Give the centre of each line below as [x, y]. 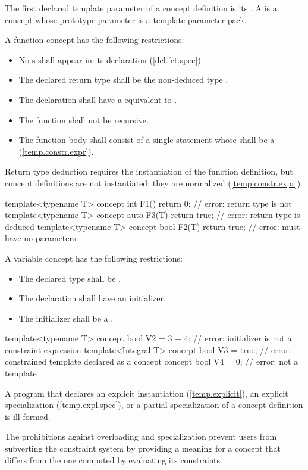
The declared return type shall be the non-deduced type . [123, 80]
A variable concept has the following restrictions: [94, 258]
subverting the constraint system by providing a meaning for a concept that [143, 448]
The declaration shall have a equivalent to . [98, 99]
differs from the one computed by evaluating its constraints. [114, 460]
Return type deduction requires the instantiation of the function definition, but [149, 171]
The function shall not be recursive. [84, 119]
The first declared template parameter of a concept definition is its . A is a [141, 8]
